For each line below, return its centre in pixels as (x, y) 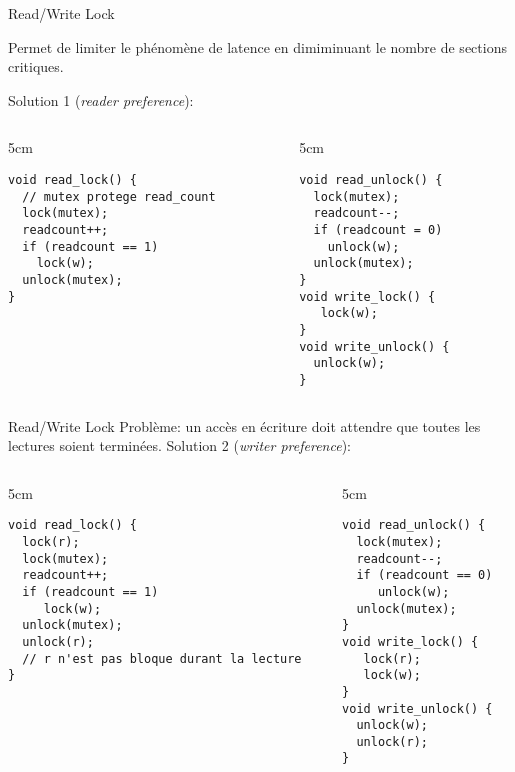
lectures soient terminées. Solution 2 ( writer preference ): (179, 445)
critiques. (36, 66)
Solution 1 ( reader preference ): (101, 99)
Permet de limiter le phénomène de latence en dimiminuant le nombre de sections (257, 46)
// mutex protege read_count (119, 196)
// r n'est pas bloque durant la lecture (162, 658)
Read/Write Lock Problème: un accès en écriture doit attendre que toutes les (244, 425)
